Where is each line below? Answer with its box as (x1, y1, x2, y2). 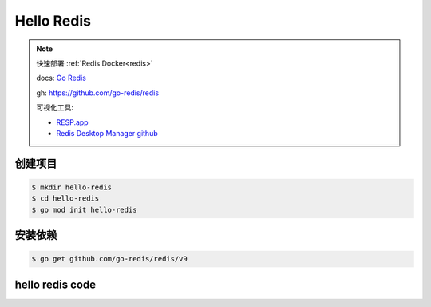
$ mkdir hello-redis (31, 182, 112, 192)
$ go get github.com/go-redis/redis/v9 (31, 254, 188, 264)
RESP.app (56, 117, 89, 127)
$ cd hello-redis (31, 194, 100, 203)
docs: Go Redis (36, 73, 87, 83)
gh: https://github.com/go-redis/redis (36, 88, 160, 98)
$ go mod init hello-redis (31, 205, 137, 214)
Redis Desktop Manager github (56, 128, 159, 138)
